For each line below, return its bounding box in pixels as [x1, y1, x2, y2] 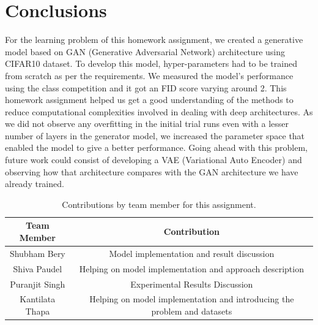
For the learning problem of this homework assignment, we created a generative [5, 33, 303, 46]
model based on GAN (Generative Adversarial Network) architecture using [5, 45, 285, 58]
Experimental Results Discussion [130, 277, 253, 290]
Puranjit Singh [10, 277, 65, 290]
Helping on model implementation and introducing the [89, 292, 294, 305]
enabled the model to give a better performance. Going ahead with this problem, [5, 141, 308, 154]
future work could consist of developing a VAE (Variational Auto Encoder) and [5, 153, 302, 166]
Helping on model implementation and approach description [79, 262, 304, 275]
